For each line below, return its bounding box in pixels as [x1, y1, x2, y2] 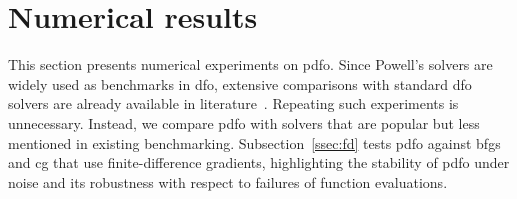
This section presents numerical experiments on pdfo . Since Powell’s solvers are [8, 54, 493, 75]
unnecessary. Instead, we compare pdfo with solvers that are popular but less [8, 112, 480, 133]
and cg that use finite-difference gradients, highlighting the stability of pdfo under [8, 152, 510, 173]
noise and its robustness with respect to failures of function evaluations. [8, 171, 448, 192]
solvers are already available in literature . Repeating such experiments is [8, 93, 459, 114]
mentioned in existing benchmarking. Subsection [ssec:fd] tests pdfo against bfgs [8, 132, 501, 153]
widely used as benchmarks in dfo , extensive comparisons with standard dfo [8, 73, 472, 94]
